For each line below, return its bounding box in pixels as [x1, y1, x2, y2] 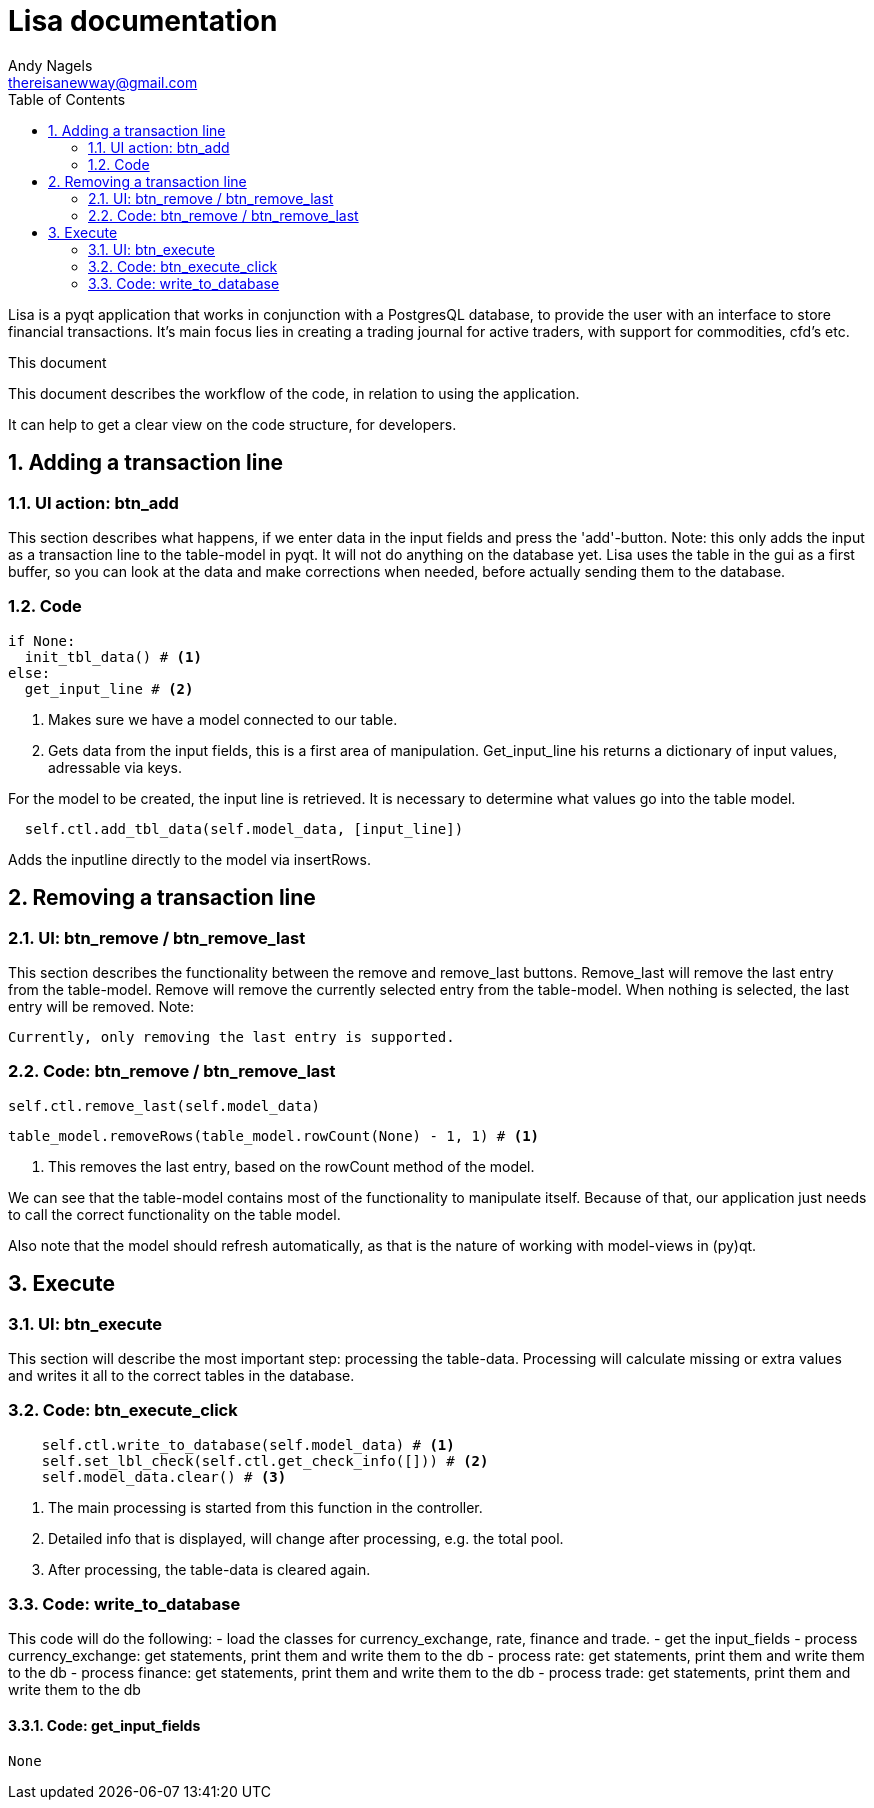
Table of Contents [8, 90, 126, 108]
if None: [8, 632, 76, 649]
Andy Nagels [8, 56, 93, 74]
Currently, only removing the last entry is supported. [8, 1028, 455, 1045]
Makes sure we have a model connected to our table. [48, 710, 398, 728]
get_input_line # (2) [24, 680, 194, 697]
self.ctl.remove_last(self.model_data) [8, 1097, 320, 1114]
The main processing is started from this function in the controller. [48, 1498, 483, 1516]
